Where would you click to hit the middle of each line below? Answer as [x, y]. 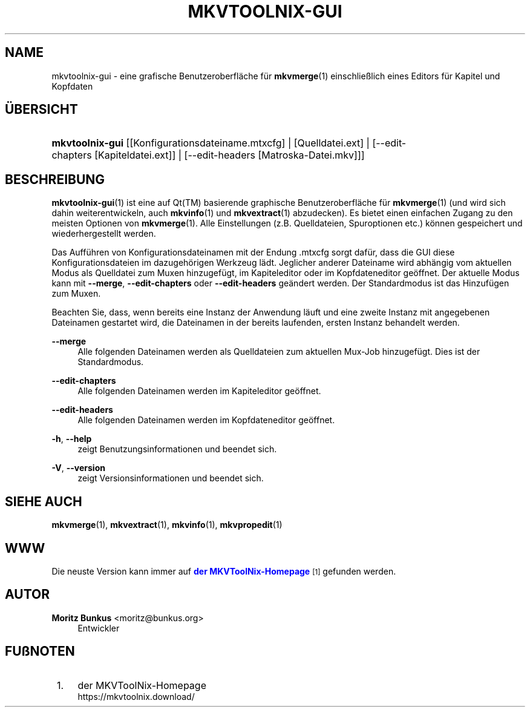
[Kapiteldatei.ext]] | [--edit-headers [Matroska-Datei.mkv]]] [230, 155]
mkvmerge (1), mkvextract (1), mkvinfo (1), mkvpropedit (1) [167, 525]
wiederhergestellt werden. [104, 234]
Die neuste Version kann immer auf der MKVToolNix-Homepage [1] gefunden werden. [224, 571]
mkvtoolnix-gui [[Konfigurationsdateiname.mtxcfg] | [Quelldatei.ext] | [211, 143]
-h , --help [72, 439]
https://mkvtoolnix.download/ [136, 696]
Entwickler [99, 628]
